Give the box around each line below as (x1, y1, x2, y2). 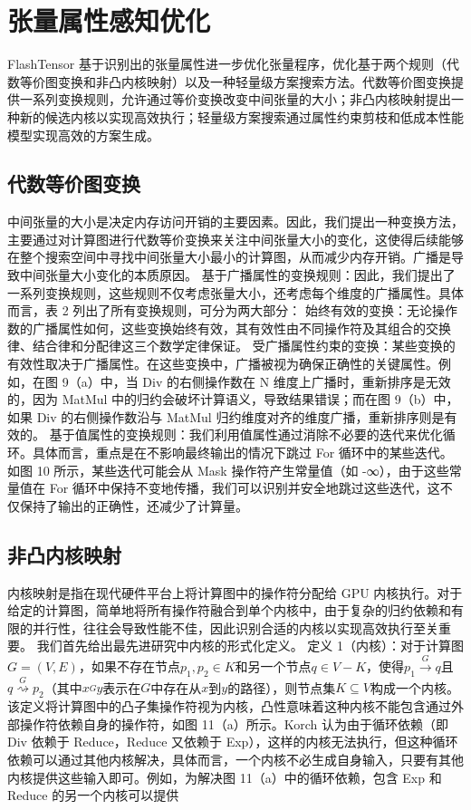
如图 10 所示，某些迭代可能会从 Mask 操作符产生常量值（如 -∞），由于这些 (7, 460, 449, 479)
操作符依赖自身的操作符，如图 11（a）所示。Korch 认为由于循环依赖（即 (19, 714, 448, 733)
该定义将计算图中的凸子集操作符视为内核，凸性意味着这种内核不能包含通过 (7, 697, 451, 716)
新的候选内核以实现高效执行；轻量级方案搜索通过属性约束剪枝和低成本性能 (19, 107, 464, 126)
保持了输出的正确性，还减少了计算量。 (19, 496, 248, 515)
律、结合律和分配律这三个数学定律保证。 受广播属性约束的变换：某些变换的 (7, 336, 456, 355)
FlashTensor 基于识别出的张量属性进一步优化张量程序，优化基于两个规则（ (7, 54, 447, 73)
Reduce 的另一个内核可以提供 (7, 786, 179, 805)
